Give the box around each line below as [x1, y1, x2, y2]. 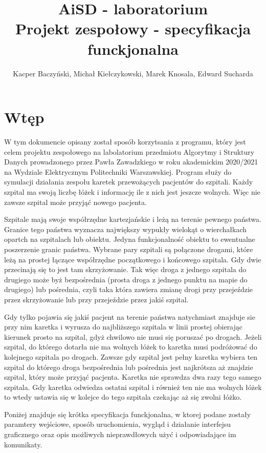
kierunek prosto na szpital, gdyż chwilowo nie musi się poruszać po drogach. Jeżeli [4, 331, 262, 342]
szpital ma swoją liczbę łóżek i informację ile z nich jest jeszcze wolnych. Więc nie [4, 187, 260, 197]
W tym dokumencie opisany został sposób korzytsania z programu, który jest [4, 136, 246, 147]
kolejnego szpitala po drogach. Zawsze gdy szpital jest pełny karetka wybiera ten [4, 351, 258, 362]
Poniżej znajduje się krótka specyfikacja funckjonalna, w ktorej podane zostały [4, 408, 251, 419]
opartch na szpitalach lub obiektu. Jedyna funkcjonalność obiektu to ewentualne [4, 234, 255, 244]
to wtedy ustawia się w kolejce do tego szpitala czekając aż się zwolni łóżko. [4, 392, 242, 402]
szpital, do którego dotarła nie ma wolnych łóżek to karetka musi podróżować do [4, 341, 257, 352]
